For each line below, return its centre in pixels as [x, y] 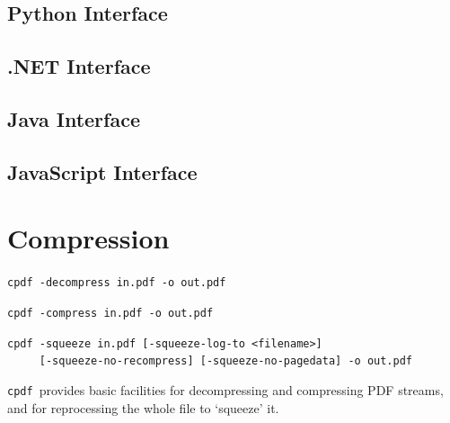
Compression [88, 238]
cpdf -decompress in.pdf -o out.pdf [117, 283]
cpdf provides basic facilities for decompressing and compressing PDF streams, [225, 389]
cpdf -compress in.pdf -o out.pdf [110, 313]
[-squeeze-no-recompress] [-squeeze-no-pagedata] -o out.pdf [226, 361]
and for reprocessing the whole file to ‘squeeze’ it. [143, 407]
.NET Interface [79, 66]
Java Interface [74, 118]
